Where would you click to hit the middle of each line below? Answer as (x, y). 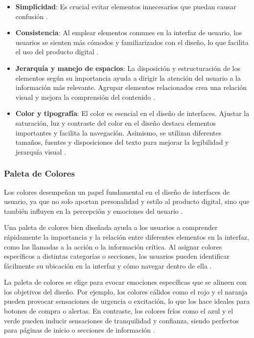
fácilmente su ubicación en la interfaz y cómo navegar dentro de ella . (108, 265)
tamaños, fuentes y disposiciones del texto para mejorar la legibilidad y (122, 142)
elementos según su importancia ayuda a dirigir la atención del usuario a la (128, 78)
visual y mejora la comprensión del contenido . (85, 97)
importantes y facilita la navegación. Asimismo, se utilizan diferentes (118, 132)
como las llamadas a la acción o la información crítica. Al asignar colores (113, 246)
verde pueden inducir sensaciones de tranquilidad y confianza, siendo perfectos (121, 320)
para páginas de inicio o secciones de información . (80, 330)
